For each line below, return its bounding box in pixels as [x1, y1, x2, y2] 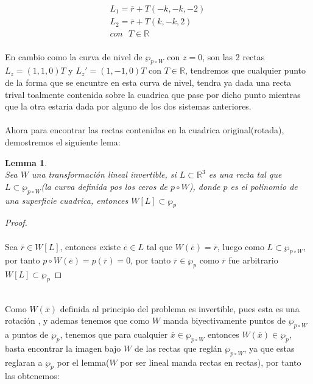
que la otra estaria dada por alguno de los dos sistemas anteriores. [5, 100, 251, 113]
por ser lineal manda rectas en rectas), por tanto [120, 355, 301, 368]
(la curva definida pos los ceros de [41, 180, 167, 192]
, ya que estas [244, 341, 295, 354]
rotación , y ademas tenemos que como [5, 314, 150, 327]
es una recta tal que [208, 168, 282, 181]
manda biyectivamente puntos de [163, 314, 286, 327]
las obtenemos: [5, 369, 60, 382]
